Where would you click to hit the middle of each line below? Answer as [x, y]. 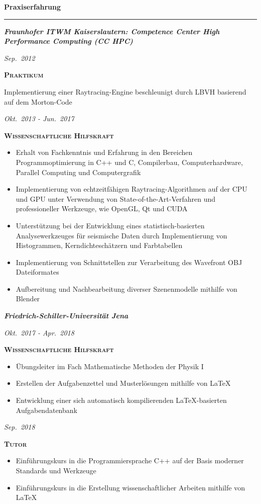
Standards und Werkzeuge [56, 470]
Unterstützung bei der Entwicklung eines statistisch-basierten [110, 225]
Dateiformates [37, 272]
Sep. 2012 [20, 58]
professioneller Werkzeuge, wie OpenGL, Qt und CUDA [102, 208]
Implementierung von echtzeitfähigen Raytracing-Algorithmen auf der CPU [132, 189]
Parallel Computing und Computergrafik [78, 172]
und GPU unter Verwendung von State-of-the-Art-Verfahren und [116, 198]
